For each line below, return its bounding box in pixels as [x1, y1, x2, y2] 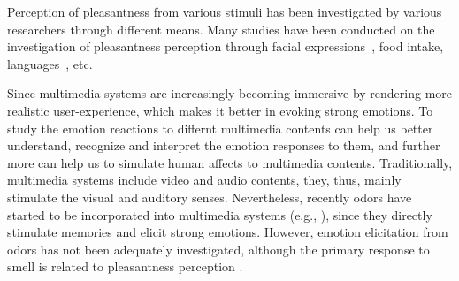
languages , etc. [7, 54, 93, 72]
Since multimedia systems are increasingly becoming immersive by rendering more [7, 84, 453, 103]
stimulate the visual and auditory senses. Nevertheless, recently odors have [7, 187, 412, 206]
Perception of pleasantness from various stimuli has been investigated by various [7, 3, 442, 20]
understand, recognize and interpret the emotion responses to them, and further [7, 136, 440, 155]
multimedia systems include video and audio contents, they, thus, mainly [7, 171, 402, 189]
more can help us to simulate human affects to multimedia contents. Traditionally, [7, 153, 453, 171]
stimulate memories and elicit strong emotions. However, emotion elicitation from [7, 223, 448, 241]
